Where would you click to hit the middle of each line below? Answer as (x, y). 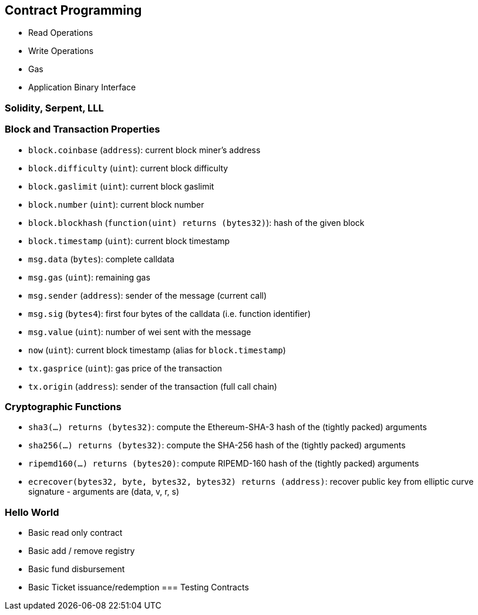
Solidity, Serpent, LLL (54, 108)
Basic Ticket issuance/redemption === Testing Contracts (139, 587)
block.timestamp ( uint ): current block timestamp (129, 241)
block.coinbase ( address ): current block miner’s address (144, 150)
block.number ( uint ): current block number (116, 204)
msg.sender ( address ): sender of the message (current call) (148, 295)
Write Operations (61, 51)
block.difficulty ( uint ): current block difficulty (128, 168)
